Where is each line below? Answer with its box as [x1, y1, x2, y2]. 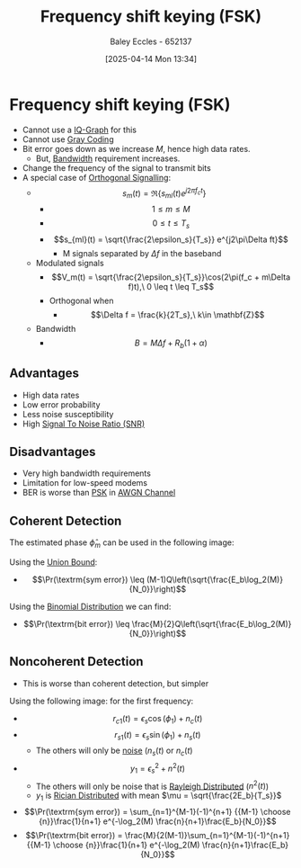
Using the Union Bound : [9, 556, 98, 568]
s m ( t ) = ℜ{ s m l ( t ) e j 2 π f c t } [122, 186, 207, 201]
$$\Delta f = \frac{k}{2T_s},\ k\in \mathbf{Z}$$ [91, 309, 265, 320]
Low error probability [22, 398, 101, 410]
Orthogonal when [49, 295, 114, 306]
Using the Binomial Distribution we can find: [9, 601, 172, 612]
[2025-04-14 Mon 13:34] [104, 53, 198, 64]
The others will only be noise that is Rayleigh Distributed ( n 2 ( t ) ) [35, 779, 270, 792]
